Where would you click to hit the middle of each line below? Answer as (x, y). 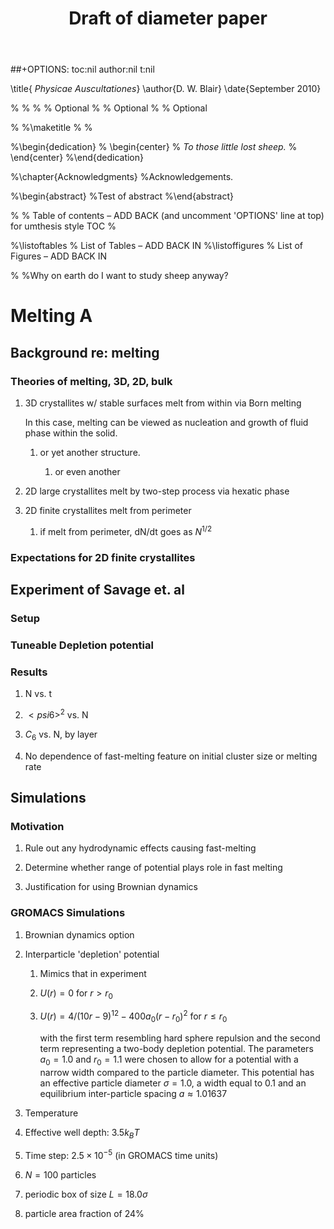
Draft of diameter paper (168, 18)
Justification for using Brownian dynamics (111, 887)
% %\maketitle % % (51, 128)
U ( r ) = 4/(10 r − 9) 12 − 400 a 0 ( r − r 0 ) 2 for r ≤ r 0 (133, 1016)
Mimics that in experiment (93, 973)
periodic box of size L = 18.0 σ (86, 1194)
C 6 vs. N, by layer (61, 735)
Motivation (37, 826)
